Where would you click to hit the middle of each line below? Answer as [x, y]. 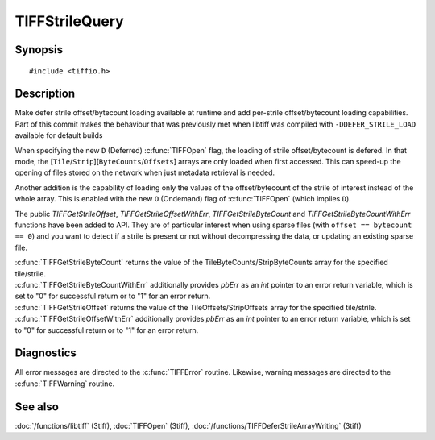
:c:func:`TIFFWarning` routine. [65, 384]
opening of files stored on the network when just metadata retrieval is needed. [145, 172]
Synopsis [39, 50]
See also [37, 407]
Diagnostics [46, 353]
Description [45, 94]
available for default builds [59, 135]
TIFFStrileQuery [69, 21]
